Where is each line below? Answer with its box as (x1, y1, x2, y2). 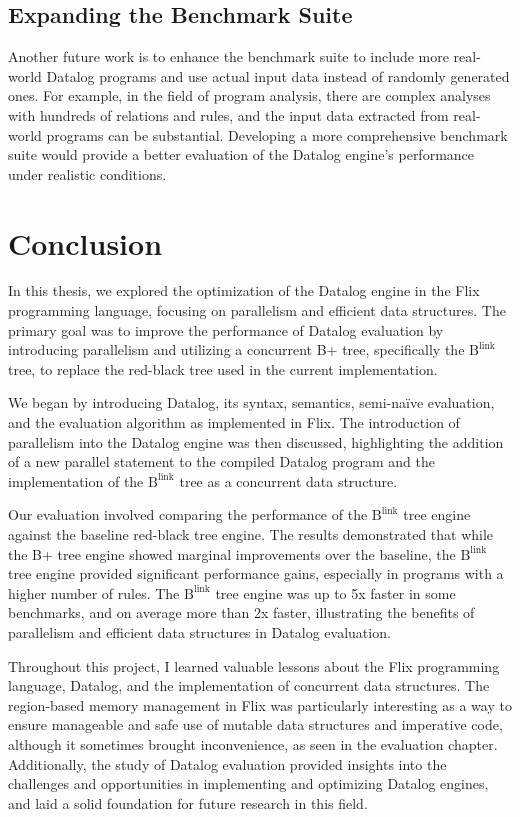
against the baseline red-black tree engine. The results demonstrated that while (8, 524, 494, 545)
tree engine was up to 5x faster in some (215, 582, 456, 603)
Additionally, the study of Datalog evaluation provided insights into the (8, 753, 447, 774)
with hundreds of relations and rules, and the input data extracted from (8, 104, 449, 125)
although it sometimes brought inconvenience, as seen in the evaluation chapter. (8, 733, 498, 754)
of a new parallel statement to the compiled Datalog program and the (8, 451, 435, 472)
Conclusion (8, 222, 163, 263)
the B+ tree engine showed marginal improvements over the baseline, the (8, 543, 456, 564)
